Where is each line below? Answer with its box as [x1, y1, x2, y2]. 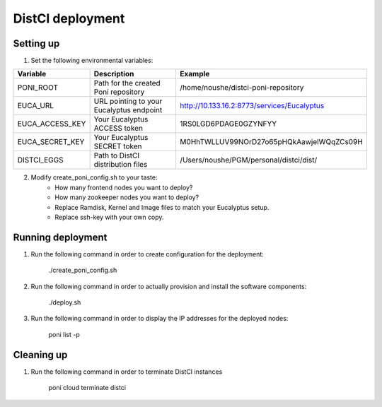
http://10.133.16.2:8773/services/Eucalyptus [180, 101, 325, 111]
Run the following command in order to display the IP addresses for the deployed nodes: [30, 314, 289, 323]
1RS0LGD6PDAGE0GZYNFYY [180, 119, 277, 129]
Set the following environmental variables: [30, 57, 154, 65]
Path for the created [93, 78, 161, 88]
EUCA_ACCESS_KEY [17, 119, 86, 129]
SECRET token [93, 141, 142, 151]
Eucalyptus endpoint [93, 105, 163, 115]
